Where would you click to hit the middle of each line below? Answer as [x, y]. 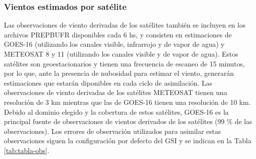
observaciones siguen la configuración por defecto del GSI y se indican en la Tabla [128, 141]
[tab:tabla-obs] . [27, 150]
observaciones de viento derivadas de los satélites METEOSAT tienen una [116, 92]
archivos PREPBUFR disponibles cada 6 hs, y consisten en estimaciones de [118, 34]
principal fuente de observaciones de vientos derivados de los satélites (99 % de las [128, 121]
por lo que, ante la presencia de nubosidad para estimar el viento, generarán [119, 73]
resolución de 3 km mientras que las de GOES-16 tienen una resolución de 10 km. [128, 102]
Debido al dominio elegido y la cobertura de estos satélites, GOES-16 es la [116, 111]
